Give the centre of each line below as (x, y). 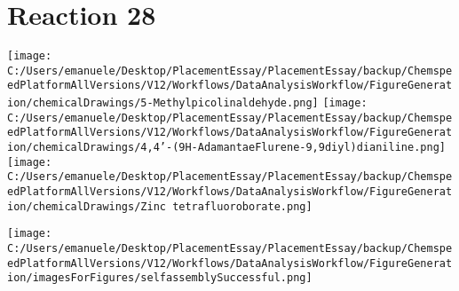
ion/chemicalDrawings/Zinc (87, 206)
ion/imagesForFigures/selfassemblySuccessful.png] (160, 278)
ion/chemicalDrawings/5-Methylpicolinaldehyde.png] (163, 103)
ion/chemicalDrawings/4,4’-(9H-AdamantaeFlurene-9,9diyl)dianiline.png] (226, 148)
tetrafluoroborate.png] (242, 206)
